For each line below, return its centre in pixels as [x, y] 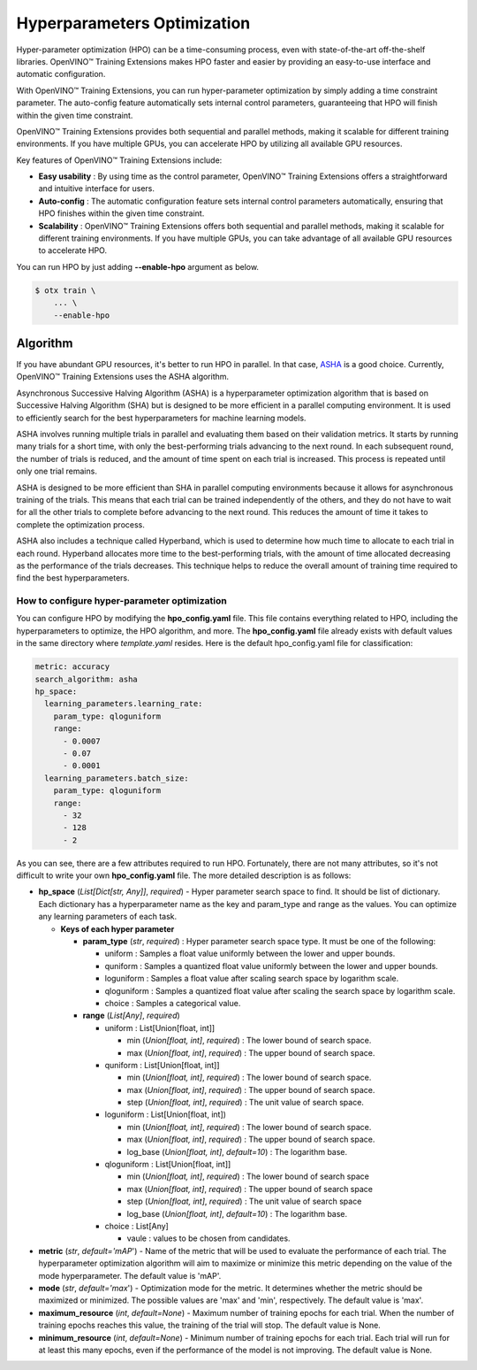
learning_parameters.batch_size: [117, 778]
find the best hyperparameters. [73, 578]
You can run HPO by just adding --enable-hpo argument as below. [138, 266]
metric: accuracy [72, 667]
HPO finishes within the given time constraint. [121, 213]
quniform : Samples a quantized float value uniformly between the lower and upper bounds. [272, 966]
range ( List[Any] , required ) [131, 1016]
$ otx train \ [65, 290]
